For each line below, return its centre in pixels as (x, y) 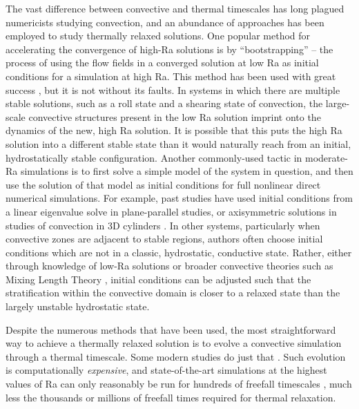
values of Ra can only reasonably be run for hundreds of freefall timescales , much (179, 384)
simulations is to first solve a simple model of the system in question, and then (187, 171)
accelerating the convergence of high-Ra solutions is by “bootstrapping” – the (169, 49)
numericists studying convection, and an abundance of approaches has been (165, 22)
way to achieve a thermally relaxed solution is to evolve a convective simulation (174, 343)
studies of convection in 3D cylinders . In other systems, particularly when (163, 225)
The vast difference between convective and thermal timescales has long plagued (175, 8)
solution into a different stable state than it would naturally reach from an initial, (178, 143)
